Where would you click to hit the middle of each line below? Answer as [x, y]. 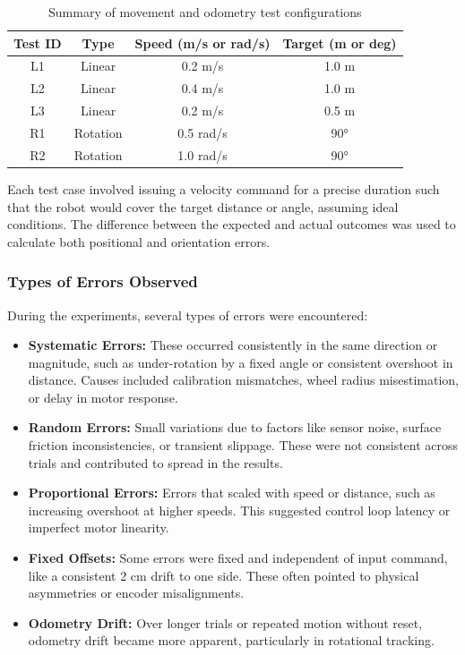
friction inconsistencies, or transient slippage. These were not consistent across [243, 445]
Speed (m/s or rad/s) [202, 43]
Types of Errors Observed [103, 281]
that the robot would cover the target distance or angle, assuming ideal [203, 206]
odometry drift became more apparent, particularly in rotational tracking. [231, 640]
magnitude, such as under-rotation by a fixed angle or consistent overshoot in [241, 362]
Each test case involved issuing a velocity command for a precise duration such [224, 188]
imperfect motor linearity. [99, 527]
